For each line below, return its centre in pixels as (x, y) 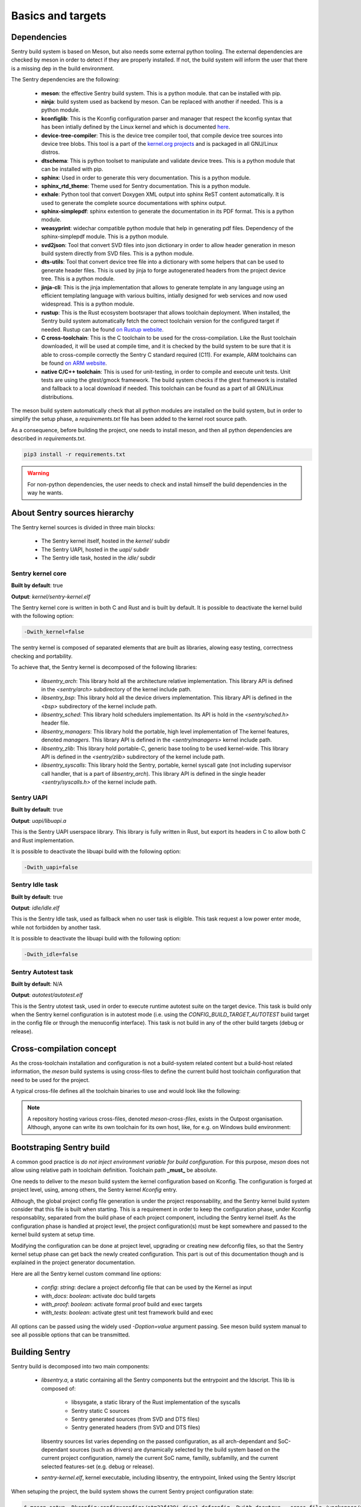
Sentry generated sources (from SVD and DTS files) (135, 1419)
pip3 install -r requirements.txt (75, 455)
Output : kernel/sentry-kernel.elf (51, 596)
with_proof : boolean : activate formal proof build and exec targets (122, 1304)
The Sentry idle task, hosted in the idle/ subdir (98, 558)
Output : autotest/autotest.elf (47, 995)
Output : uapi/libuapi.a (39, 820)
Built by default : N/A (37, 984)
